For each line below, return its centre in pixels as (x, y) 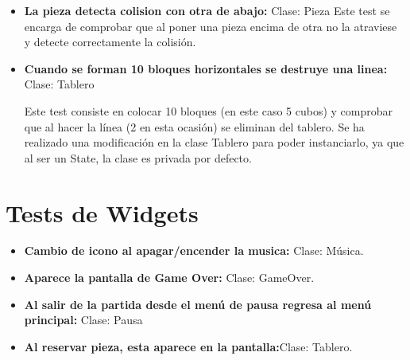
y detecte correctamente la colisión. (110, 42)
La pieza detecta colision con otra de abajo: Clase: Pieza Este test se (207, 10)
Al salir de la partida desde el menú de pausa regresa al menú (198, 304)
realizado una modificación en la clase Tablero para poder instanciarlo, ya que (214, 142)
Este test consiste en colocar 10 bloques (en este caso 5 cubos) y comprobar (209, 110)
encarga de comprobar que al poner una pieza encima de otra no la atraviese (211, 26)
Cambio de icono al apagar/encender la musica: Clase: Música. (194, 250)
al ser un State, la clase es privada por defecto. (138, 157)
